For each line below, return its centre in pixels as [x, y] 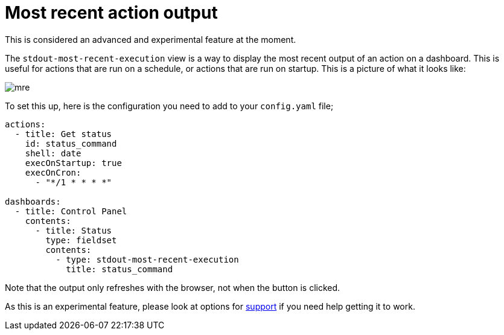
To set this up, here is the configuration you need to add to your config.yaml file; [169, 106]
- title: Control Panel [71, 211]
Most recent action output [111, 13]
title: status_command [120, 269]
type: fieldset [81, 240]
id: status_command [71, 143]
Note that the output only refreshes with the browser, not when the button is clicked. [173, 287]
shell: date [53, 153]
